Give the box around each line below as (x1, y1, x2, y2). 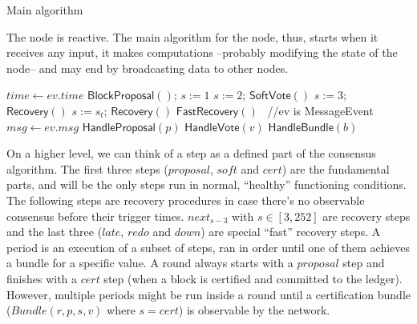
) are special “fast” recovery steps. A (200, 223, 381, 240)
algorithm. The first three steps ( (6, 160, 168, 177)
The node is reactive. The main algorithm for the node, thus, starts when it (6, 28, 379, 45)
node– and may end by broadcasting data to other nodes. (6, 59, 289, 76)
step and (342, 254, 385, 271)
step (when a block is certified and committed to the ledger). (103, 270, 403, 286)
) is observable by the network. (178, 302, 330, 318)
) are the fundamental (281, 160, 390, 177)
